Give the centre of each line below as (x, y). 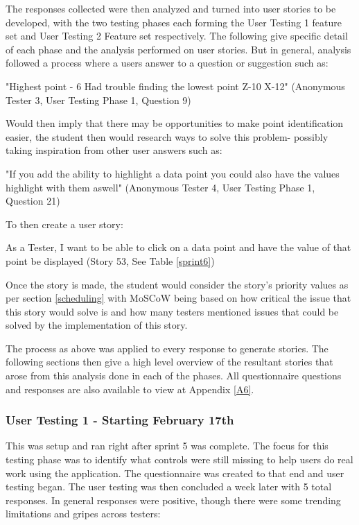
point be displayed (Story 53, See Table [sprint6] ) (110, 260)
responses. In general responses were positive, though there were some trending (173, 500)
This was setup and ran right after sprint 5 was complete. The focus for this (167, 446)
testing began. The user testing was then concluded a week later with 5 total (169, 487)
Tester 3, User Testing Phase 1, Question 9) (98, 100)
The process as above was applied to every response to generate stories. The (167, 348)
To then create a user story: (64, 224)
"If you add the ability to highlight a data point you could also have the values (173, 173)
